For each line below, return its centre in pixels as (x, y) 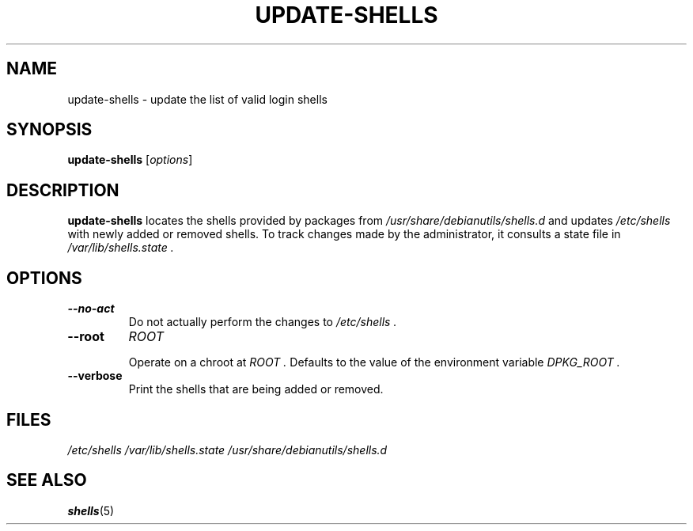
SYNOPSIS (49, 130)
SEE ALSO (47, 480)
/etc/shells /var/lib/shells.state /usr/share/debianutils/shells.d (227, 449)
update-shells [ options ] (130, 160)
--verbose (95, 376)
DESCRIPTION (63, 190)
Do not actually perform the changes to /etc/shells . (263, 322)
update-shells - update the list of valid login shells (197, 99)
